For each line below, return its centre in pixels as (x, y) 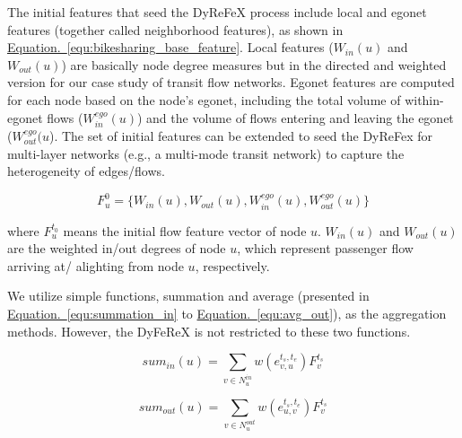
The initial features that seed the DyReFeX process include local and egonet (217, 12)
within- (424, 99)
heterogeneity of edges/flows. (86, 171)
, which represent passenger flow (325, 248)
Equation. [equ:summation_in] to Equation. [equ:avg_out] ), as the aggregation (227, 314)
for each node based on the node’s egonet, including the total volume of (204, 99)
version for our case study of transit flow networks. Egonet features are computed (231, 82)
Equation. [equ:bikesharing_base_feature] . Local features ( (170, 47)
